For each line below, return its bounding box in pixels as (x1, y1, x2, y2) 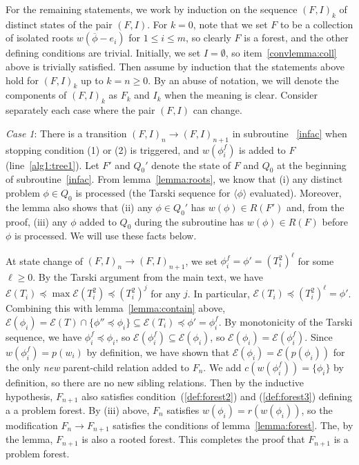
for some (298, 253, 334, 268)
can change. (193, 103, 242, 117)
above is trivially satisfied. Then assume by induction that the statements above (6, 59, 345, 73)
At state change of (6, 253, 84, 268)
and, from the (286, 199, 345, 214)
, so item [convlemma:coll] (225, 46, 337, 60)
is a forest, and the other (244, 30, 349, 45)
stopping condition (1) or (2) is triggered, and (6, 142, 200, 157)
